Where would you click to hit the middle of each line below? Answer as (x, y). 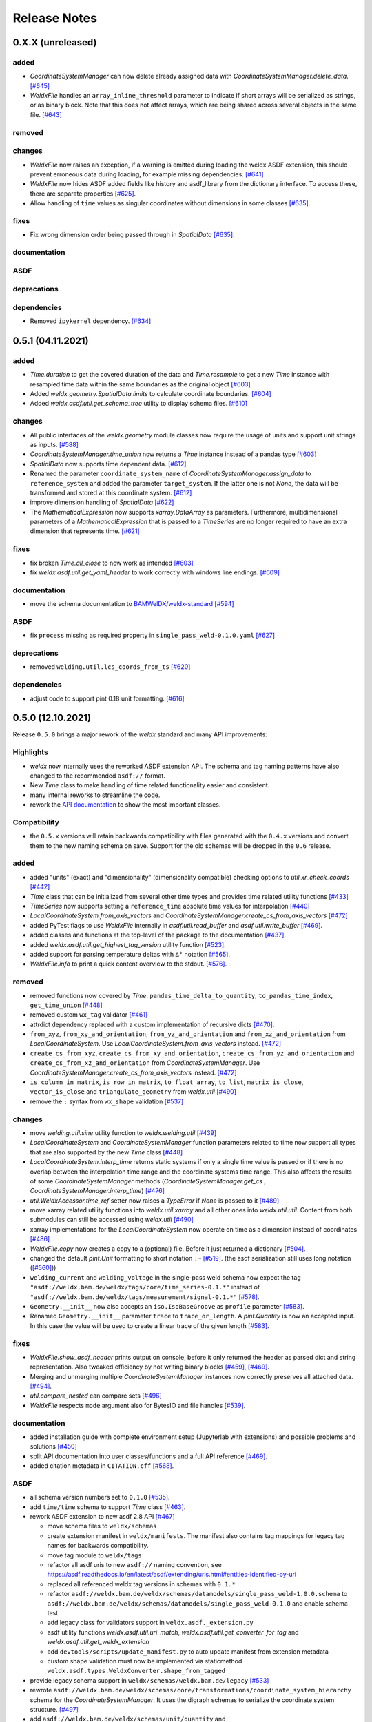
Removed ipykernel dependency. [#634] (91, 321)
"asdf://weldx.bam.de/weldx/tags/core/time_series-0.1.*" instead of (145, 1287)
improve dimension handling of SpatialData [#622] (102, 502)
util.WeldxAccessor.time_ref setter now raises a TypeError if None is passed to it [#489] (155, 1200)
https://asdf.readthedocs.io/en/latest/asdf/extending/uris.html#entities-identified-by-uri (172, 1575)
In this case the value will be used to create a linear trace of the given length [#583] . (149, 1325)
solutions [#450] (53, 1446)
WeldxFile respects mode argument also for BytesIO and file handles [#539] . (138, 1405)
